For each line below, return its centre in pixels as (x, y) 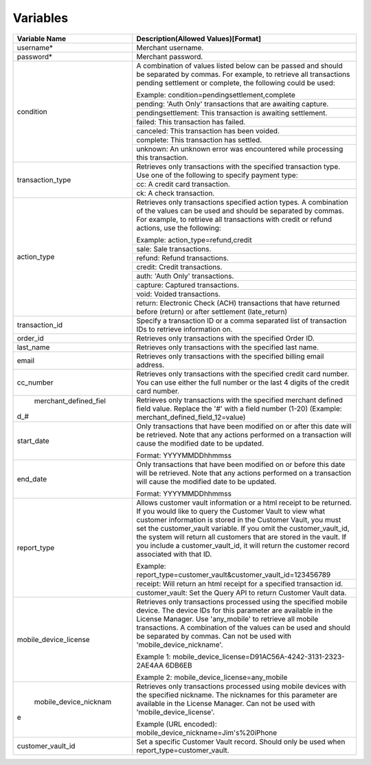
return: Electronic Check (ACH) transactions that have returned (238, 303)
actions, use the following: (179, 228)
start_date (33, 441)
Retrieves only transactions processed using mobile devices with (241, 686)
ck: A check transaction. (176, 193)
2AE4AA (150, 665)
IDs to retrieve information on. (184, 329)
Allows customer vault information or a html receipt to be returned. (244, 503)
